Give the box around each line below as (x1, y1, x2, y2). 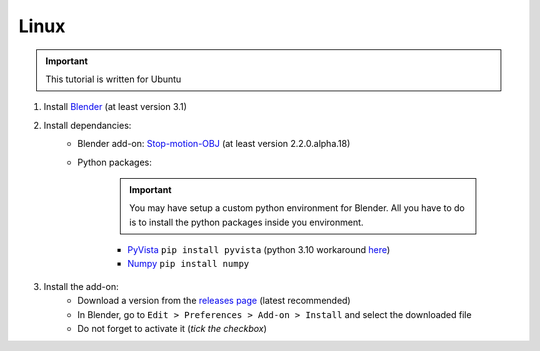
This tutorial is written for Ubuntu (45, 73, 182, 85)
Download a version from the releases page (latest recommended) (77, 295, 351, 307)
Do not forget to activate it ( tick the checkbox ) (77, 323, 267, 335)
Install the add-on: (43, 280, 119, 292)
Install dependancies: (43, 119, 132, 131)
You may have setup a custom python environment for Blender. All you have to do (129, 202, 465, 214)
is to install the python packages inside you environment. (129, 216, 364, 228)
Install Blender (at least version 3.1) (43, 101, 187, 113)
